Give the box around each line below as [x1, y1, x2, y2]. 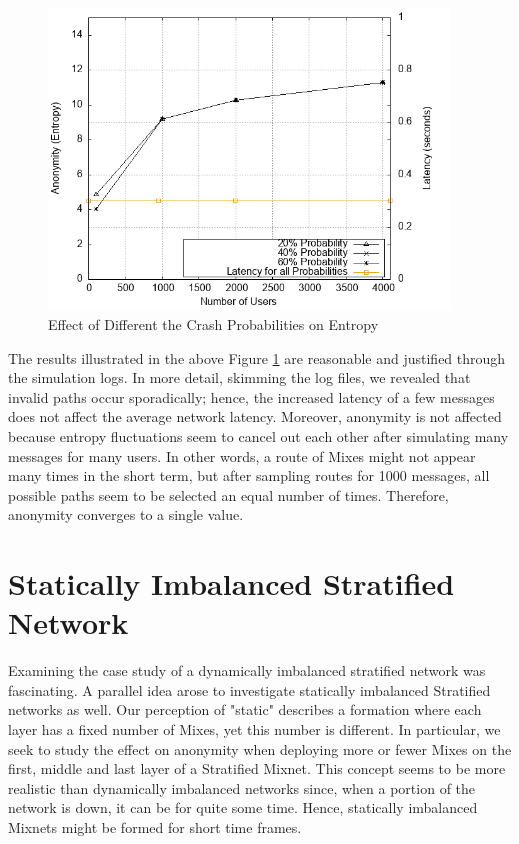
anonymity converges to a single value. [8, 504, 244, 525]
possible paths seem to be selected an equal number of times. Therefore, [8, 484, 449, 505]
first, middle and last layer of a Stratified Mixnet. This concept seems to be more [8, 758, 506, 779]
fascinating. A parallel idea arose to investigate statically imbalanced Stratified [8, 679, 491, 700]
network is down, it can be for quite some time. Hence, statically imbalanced [8, 797, 478, 818]
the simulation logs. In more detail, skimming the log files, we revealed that [8, 367, 471, 388]
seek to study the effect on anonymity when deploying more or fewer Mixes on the [8, 738, 512, 759]
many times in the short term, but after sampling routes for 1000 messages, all [8, 465, 490, 486]
